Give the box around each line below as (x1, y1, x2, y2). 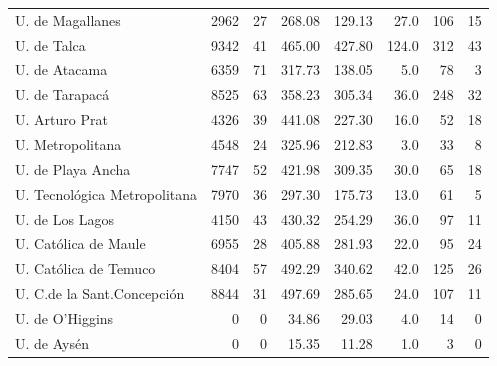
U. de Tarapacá (15, 84, 110, 105)
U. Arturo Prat (15, 109, 108, 130)
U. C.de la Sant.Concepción (15, 283, 185, 304)
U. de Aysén (15, 332, 89, 353)
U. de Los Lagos (15, 208, 114, 229)
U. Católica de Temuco (15, 258, 156, 279)
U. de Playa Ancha (15, 158, 131, 179)
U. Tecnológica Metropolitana (15, 183, 198, 204)
